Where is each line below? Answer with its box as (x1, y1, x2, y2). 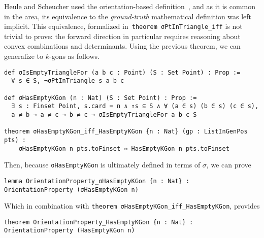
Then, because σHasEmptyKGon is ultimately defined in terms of (4, 159, 201, 170)
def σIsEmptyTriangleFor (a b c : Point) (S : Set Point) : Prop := (4, 69, 241, 76)
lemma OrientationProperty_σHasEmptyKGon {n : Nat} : (4, 177, 190, 185)
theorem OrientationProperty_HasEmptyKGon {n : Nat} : (4, 218, 193, 226)
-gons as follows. (49, 51, 100, 61)
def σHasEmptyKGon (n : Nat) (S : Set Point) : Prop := (4, 94, 197, 101)
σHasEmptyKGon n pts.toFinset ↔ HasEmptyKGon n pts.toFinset (18, 145, 229, 152)
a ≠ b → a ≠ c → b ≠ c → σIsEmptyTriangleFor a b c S (11, 111, 197, 118)
